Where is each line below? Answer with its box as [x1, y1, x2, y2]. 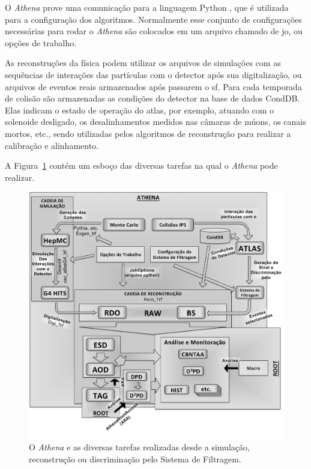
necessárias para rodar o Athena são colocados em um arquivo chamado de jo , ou [5, 25, 303, 37]
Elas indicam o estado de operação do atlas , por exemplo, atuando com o [5, 103, 274, 116]
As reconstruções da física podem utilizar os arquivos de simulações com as [5, 56, 281, 69]
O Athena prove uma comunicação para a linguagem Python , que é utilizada [5, 1, 289, 13]
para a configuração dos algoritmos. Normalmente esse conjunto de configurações [5, 13, 302, 25]
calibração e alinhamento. [5, 139, 98, 151]
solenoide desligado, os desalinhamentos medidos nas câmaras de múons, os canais [5, 115, 306, 128]
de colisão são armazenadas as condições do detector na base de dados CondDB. [5, 92, 300, 104]
